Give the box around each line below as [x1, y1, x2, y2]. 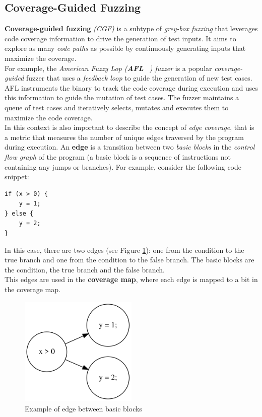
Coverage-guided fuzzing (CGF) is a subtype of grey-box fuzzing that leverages [5, 23, 258, 34]
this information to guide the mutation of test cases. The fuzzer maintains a [5, 92, 239, 103]
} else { [5, 210, 34, 217]
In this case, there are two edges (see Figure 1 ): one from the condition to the [5, 244, 244, 255]
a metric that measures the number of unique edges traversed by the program [5, 131, 244, 142]
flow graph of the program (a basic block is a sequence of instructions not [5, 151, 231, 162]
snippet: [5, 171, 29, 182]
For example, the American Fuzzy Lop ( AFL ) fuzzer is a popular [5, 62, 212, 73]
